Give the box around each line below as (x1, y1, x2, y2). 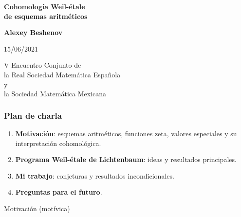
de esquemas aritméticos (4, 11, 88, 21)
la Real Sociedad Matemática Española (4, 69, 121, 79)
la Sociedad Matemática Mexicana (4, 89, 106, 99)
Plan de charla (4, 109, 62, 121)
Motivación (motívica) (4, 203, 70, 213)
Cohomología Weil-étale (4, 1, 85, 11)
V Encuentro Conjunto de (4, 60, 81, 70)
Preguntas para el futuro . (15, 187, 102, 197)
